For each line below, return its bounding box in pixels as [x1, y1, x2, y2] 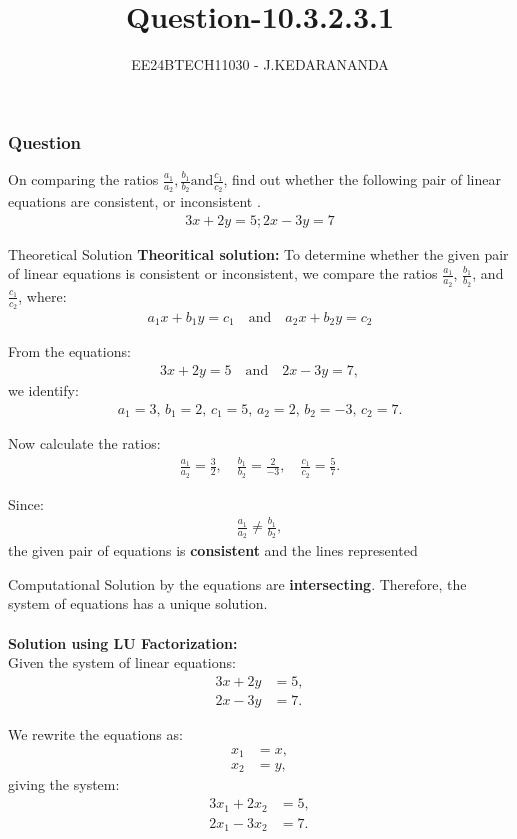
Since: [8, 493, 44, 514]
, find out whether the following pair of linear [223, 169, 501, 190]
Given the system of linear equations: [8, 652, 236, 673]
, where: [18, 285, 67, 306]
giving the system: [8, 774, 120, 795]
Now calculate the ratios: [8, 433, 161, 454]
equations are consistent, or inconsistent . [8, 191, 261, 212]
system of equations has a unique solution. [8, 593, 268, 614]
